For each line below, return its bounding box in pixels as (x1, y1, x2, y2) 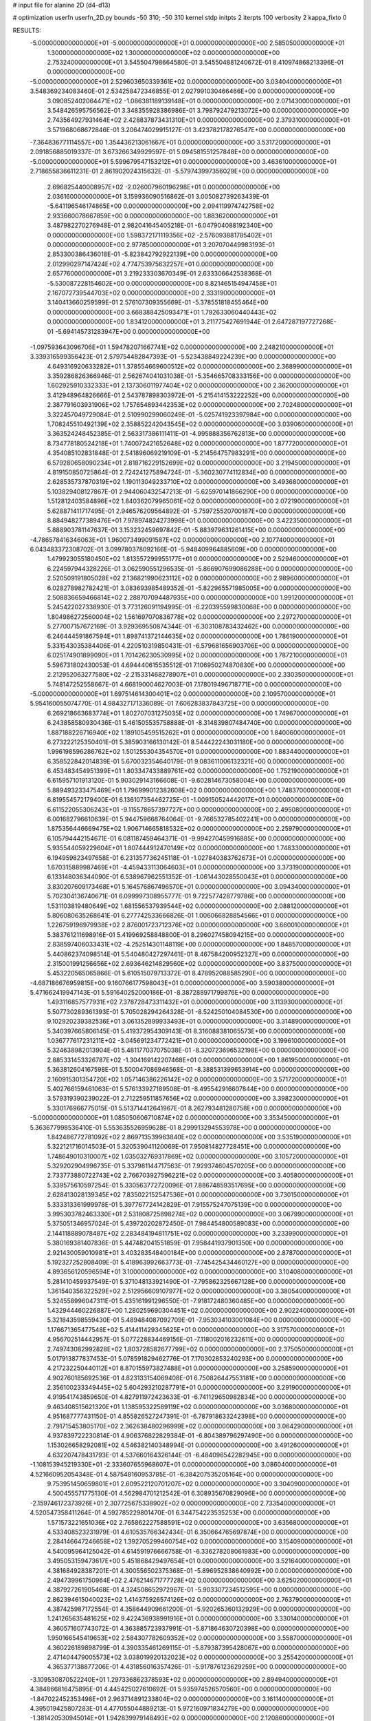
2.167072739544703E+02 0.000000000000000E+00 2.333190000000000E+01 (47, 288, 276, 297)
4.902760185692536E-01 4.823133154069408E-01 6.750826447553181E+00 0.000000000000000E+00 (47, 1373, 346, 1382)
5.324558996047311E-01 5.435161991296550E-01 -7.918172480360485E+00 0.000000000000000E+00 (47, 1296, 345, 1305)
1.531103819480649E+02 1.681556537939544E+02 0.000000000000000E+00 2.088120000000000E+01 (47, 902, 349, 910)
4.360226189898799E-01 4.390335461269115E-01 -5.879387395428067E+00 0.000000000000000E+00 (47, 1643, 350, 1651)
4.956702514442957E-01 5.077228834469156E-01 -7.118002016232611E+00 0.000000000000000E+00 (47, 1335, 345, 1344)
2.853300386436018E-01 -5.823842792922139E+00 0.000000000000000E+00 (47, 250, 278, 258)
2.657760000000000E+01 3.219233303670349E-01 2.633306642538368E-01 (47, 269, 271, 278)
